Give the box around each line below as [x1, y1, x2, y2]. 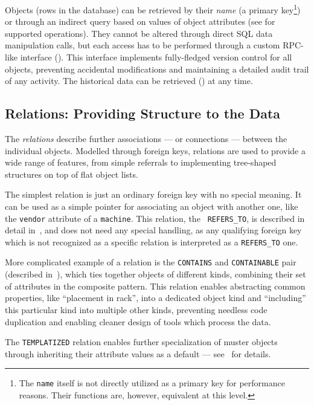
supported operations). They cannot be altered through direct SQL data [5, 27, 273, 39]
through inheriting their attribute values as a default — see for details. [5, 347, 271, 360]
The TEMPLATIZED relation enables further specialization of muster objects [5, 335, 278, 348]
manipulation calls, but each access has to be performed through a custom [5, 39, 280, 51]
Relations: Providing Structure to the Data [5, 104, 281, 123]
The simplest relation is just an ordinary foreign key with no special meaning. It [5, 188, 302, 201]
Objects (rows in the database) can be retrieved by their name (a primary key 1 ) [5, 2, 301, 16]
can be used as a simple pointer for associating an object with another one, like [5, 199, 298, 212]
